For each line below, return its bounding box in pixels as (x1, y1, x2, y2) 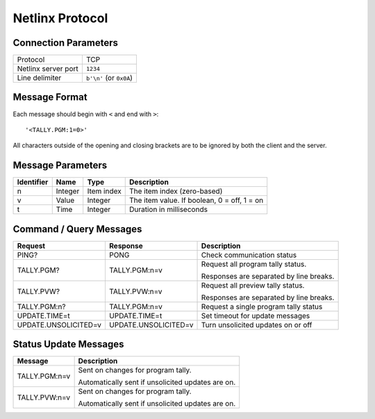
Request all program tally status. (201, 259, 307, 269)
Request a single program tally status (201, 302, 323, 311)
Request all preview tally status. (201, 280, 305, 290)
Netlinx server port (17, 64, 79, 74)
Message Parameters (12, 160, 108, 172)
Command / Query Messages (12, 223, 142, 235)
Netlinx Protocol (12, 10, 108, 26)
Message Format (12, 91, 87, 104)
